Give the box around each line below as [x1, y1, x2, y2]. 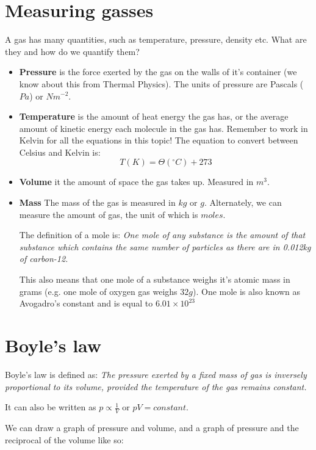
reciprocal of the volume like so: [5, 433, 124, 446]
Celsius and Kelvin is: [19, 145, 101, 158]
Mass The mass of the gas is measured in [19, 196, 176, 209]
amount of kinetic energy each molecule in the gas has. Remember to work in [19, 122, 308, 134]
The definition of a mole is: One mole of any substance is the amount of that [19, 228, 306, 241]
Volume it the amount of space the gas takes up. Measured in [19, 175, 254, 188]
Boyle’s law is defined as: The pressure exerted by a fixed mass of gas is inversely [5, 368, 307, 380]
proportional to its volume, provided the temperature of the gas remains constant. [5, 380, 307, 393]
